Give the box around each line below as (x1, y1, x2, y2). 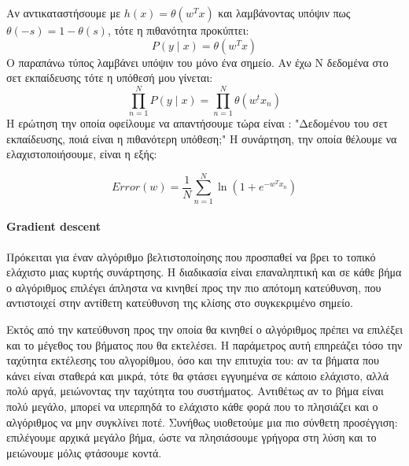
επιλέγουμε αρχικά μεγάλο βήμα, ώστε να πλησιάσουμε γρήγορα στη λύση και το (6, 429, 377, 446)
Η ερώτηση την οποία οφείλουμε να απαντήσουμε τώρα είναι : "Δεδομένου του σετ (6, 114, 388, 131)
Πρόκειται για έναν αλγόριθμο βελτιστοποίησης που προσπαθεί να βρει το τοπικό (6, 248, 376, 264)
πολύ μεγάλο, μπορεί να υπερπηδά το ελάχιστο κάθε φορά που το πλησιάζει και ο (6, 398, 378, 414)
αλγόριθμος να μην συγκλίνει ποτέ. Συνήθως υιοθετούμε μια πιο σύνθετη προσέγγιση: (6, 413, 398, 430)
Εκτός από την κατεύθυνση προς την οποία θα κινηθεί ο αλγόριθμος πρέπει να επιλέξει (6, 320, 403, 337)
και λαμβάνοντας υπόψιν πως (218, 5, 351, 20)
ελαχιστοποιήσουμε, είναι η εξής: (6, 146, 157, 162)
